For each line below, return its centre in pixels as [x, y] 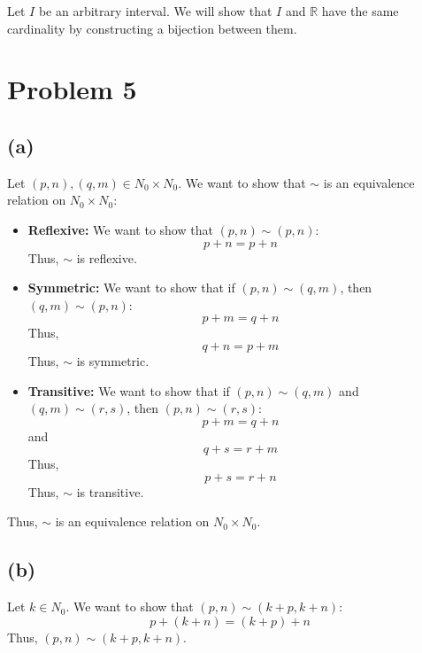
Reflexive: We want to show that [120, 229]
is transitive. [110, 491]
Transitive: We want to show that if [129, 390]
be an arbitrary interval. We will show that [155, 11]
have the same [360, 11]
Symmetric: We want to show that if [131, 288]
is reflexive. [107, 257]
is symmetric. [113, 360]
